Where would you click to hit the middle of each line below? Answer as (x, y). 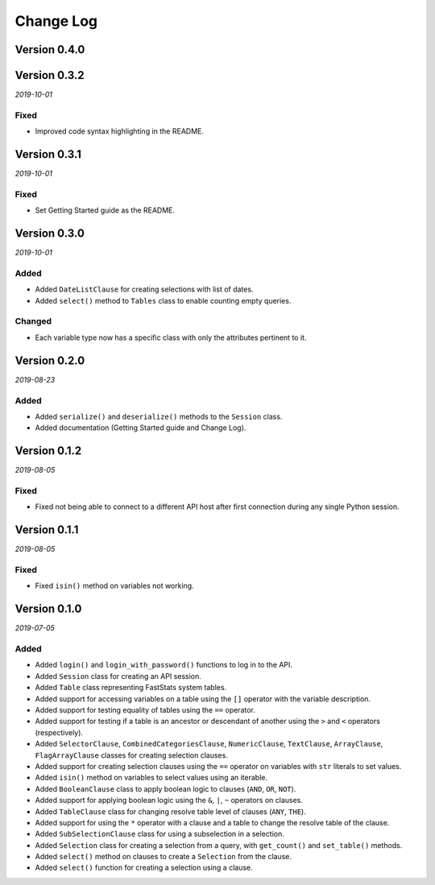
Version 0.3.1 (48, 154)
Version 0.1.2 (48, 451)
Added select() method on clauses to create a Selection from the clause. (164, 857)
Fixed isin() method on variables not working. (114, 586)
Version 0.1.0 (48, 609)
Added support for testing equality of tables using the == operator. (145, 709)
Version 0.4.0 (50, 50)
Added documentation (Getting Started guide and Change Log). (141, 428)
